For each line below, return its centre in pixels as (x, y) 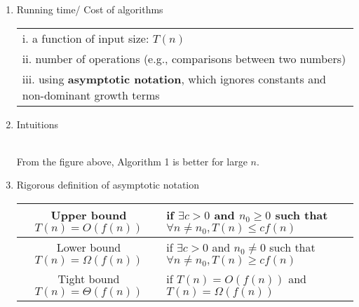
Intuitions (38, 124)
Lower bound (89, 247)
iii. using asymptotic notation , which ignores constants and (174, 79)
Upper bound (89, 214)
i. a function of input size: (86, 38)
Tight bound (89, 278)
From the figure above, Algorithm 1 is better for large (132, 161)
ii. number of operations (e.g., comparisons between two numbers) (184, 58)
